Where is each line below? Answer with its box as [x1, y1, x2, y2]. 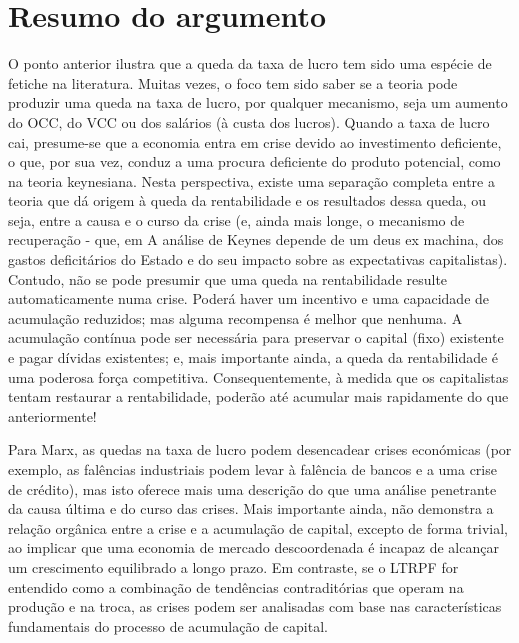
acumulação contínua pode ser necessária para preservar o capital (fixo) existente [8, 327, 504, 348]
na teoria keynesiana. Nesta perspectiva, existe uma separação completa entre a [8, 170, 495, 191]
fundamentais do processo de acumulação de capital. [8, 615, 328, 636]
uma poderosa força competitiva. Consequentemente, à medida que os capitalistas [8, 366, 509, 387]
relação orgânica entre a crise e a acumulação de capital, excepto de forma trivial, [8, 517, 508, 538]
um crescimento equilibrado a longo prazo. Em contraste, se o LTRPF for [8, 556, 459, 577]
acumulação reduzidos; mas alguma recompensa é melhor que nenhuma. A [8, 307, 463, 328]
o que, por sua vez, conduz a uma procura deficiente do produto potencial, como [8, 151, 501, 172]
